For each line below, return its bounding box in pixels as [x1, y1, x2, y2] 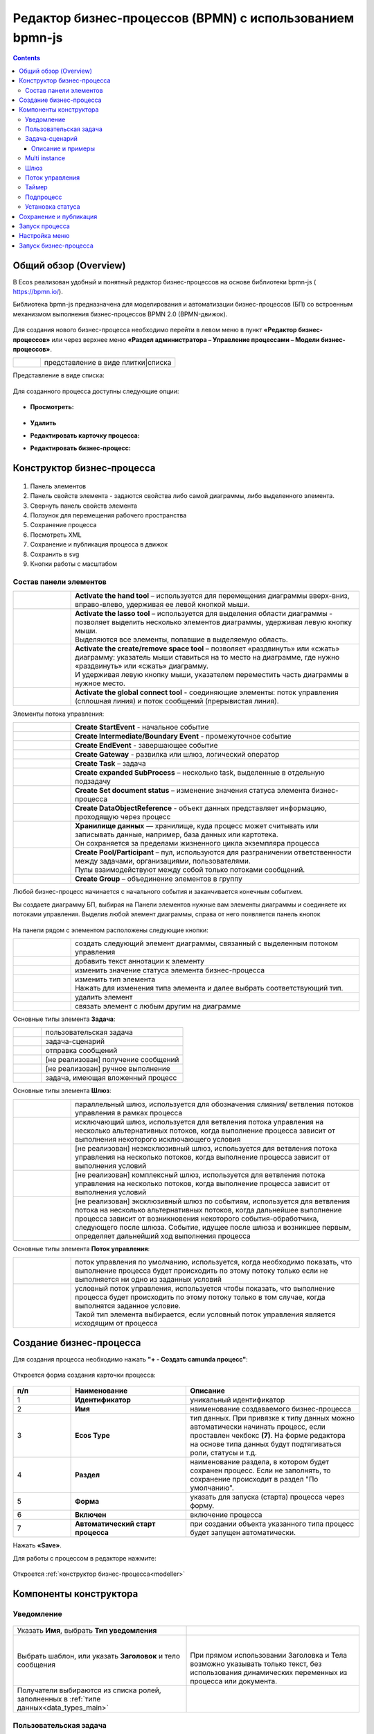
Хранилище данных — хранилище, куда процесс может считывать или [75, 821, 319, 831]
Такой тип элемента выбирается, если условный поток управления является [75, 1310, 336, 1319]
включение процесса [190, 1510, 262, 1520]
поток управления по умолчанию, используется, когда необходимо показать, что [75, 1257, 353, 1267]
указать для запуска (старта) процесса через [190, 1492, 345, 1502]
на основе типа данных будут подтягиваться [190, 1439, 341, 1449]
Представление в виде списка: [12, 371, 105, 379]
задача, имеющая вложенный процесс [45, 1073, 177, 1083]
